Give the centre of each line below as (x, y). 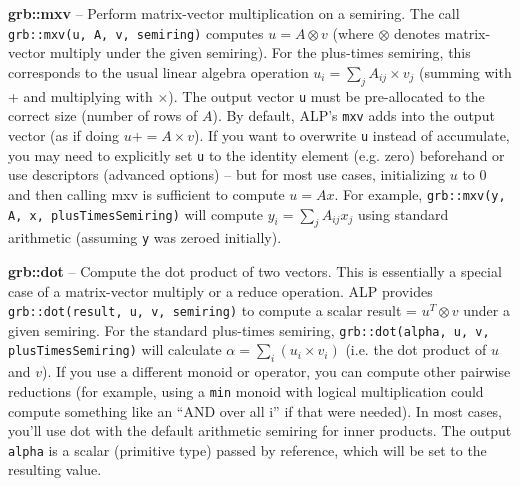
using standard (403, 213)
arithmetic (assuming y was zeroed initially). (145, 237)
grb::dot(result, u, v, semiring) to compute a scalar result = (212, 310)
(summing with (465, 71)
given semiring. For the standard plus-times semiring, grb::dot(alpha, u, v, (249, 329)
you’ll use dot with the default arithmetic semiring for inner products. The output (260, 430)
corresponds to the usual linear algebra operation (158, 71)
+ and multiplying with (80, 95)
